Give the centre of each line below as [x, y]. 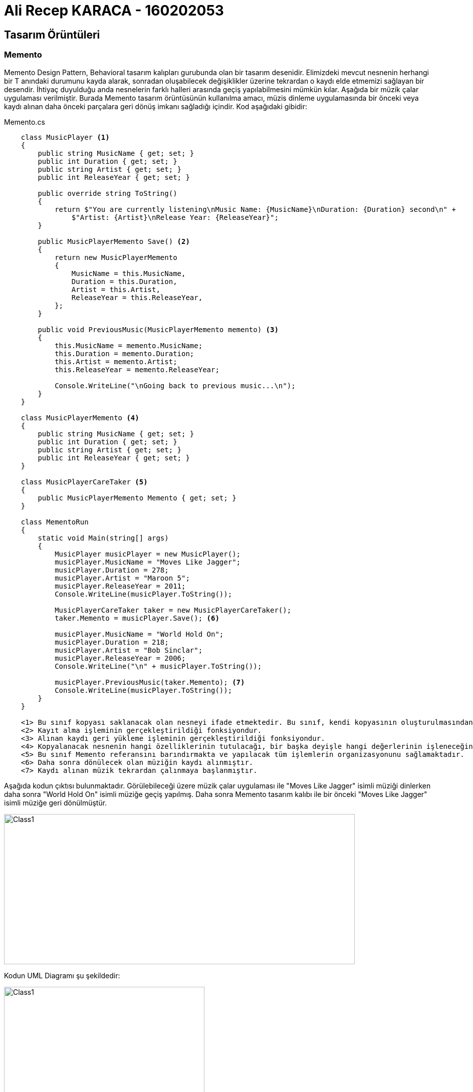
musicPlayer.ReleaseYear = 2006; [120, 658]
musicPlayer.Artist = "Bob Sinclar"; [129, 650]
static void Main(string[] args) [103, 538]
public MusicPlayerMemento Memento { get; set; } [137, 498]
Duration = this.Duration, [124, 281]
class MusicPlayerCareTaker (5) [84, 482]
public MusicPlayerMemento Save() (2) [114, 241]
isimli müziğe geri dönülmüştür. [56, 802]
